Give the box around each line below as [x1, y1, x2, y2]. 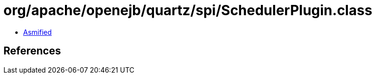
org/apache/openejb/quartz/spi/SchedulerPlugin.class [3, 2, 373, 19]
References [3, 45, 61, 57]
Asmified [23, 27, 52, 36]
